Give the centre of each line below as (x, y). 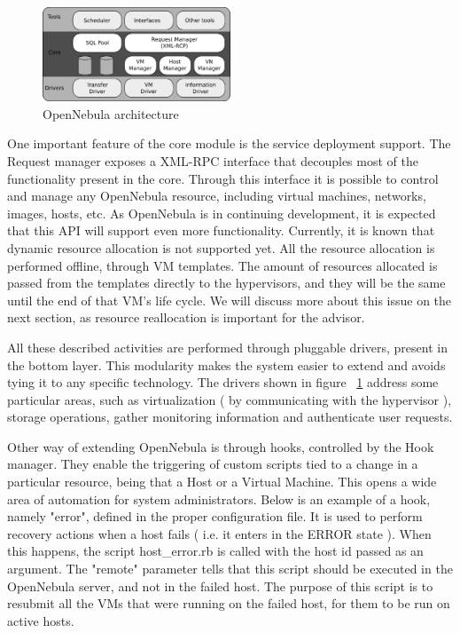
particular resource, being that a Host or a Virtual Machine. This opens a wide (222, 482)
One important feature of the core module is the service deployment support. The (229, 143)
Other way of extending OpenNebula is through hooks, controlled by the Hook (221, 446)
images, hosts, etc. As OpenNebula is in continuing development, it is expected (222, 213)
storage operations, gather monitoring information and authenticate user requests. (230, 417)
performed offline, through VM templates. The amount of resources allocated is (222, 265)
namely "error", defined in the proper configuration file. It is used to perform (215, 516)
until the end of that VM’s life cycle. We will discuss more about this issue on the (230, 300)
